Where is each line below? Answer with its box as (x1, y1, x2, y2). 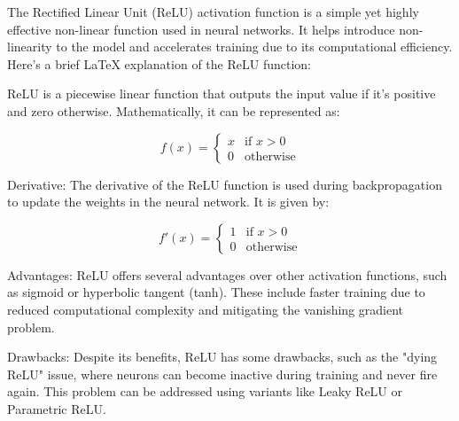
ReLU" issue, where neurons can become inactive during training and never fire (7, 364, 438, 383)
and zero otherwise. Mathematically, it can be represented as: (7, 101, 340, 120)
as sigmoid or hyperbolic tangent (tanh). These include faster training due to (7, 283, 425, 301)
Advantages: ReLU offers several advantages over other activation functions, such (7, 265, 447, 284)
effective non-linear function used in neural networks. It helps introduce (7, 19, 395, 38)
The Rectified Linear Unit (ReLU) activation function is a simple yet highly (7, 3, 419, 20)
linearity (7, 37, 52, 56)
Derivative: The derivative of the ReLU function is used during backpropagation (7, 175, 442, 193)
